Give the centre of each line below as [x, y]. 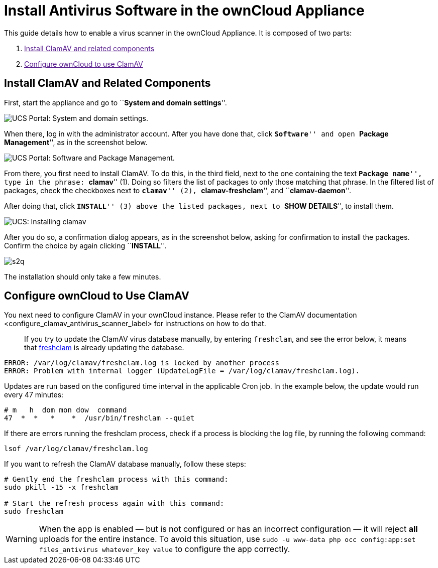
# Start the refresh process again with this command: [114, 504]
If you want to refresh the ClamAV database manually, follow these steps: [125, 464]
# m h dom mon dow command [66, 410]
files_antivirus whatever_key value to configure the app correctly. [165, 549]
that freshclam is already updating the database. [104, 348]
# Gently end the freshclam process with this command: [116, 479]
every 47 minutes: [34, 395]
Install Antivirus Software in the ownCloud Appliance [184, 11]
